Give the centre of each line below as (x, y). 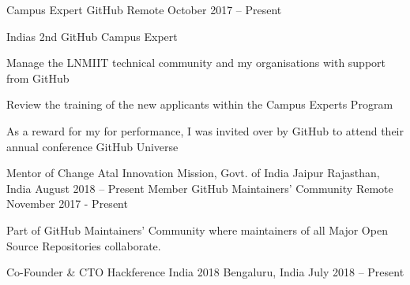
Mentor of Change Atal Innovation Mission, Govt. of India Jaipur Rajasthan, (193, 173)
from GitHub (38, 78)
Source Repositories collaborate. (84, 245)
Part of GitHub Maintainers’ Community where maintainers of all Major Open (197, 229)
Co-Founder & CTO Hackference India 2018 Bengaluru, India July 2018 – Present (205, 272)
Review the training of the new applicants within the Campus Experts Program (200, 104)
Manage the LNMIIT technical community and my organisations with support (196, 63)
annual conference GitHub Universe (92, 146)
